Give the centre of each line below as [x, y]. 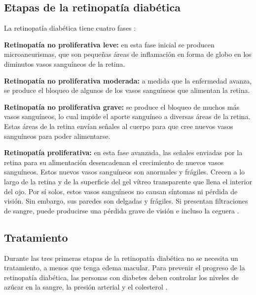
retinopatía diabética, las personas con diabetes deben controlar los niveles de [121, 277]
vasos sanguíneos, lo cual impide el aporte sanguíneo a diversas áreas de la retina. [127, 116]
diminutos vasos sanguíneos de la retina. [65, 63]
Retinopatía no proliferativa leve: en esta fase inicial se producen [109, 44]
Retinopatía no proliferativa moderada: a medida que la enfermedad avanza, [128, 80]
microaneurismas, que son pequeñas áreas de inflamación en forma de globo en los [128, 54]
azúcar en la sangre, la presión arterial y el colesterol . [86, 287]
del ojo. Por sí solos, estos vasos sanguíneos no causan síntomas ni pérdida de [121, 191]
